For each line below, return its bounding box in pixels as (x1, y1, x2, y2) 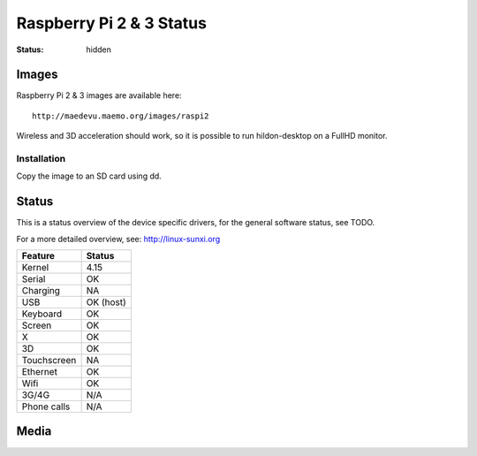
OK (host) (86, 296, 127, 308)
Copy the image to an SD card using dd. (16, 171, 163, 181)
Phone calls (21, 400, 71, 413)
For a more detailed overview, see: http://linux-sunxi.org (16, 233, 221, 244)
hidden (86, 44, 112, 55)
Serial (21, 273, 46, 285)
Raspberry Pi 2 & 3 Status (16, 13, 208, 33)
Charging (21, 285, 61, 297)
